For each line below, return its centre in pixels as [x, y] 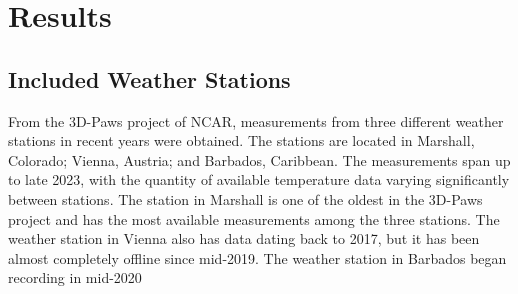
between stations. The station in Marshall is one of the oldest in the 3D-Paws [245, 198]
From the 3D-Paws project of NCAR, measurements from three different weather [256, 120]
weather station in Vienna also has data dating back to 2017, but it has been [244, 238]
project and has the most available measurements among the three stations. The [254, 218]
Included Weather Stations [149, 78]
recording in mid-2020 [75, 277]
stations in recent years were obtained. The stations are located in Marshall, [241, 140]
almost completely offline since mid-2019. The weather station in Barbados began [257, 257]
